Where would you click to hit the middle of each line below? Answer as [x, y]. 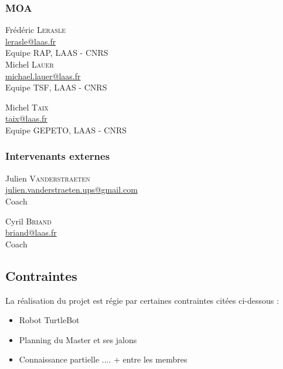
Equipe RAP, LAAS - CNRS [57, 53]
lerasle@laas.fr [31, 41]
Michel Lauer [30, 64]
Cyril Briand [28, 221]
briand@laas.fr [31, 232]
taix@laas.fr [26, 118]
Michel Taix [27, 107]
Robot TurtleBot [49, 320]
